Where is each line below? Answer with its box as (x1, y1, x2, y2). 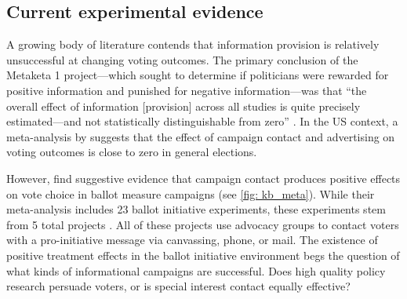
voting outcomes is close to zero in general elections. (6, 144, 257, 160)
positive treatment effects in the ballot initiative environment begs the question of (6, 246, 400, 263)
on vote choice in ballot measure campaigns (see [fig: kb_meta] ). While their (6, 185, 375, 202)
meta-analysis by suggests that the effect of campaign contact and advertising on (6, 128, 395, 144)
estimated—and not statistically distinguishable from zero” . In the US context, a (6, 113, 398, 129)
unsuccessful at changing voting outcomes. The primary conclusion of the (6, 51, 358, 67)
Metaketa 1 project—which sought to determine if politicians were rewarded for (6, 67, 389, 83)
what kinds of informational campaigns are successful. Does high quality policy (6, 262, 386, 279)
